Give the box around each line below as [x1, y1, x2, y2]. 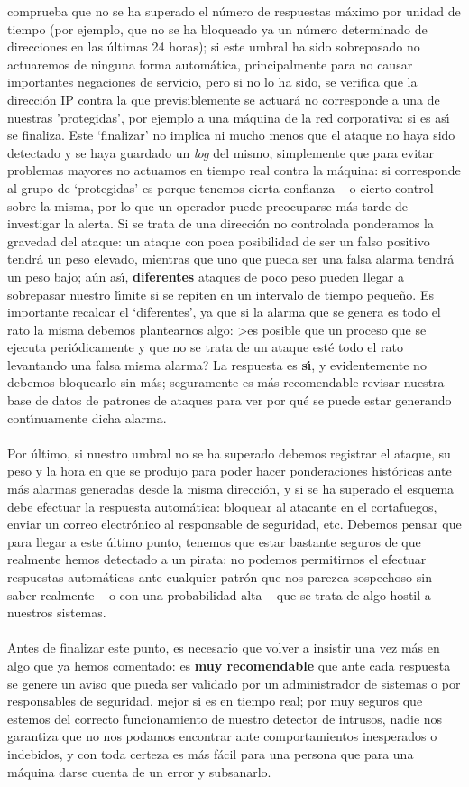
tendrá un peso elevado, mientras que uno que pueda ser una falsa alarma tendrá [7, 249, 455, 268]
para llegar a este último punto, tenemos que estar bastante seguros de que [7, 532, 421, 551]
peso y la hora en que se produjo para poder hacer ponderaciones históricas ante [7, 461, 452, 480]
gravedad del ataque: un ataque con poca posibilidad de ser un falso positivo [7, 231, 430, 250]
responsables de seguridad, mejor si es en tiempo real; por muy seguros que [7, 691, 423, 710]
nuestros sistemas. [7, 603, 106, 622]
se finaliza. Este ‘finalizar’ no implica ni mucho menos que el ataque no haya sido [7, 125, 455, 144]
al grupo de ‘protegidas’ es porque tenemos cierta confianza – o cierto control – [7, 178, 445, 197]
